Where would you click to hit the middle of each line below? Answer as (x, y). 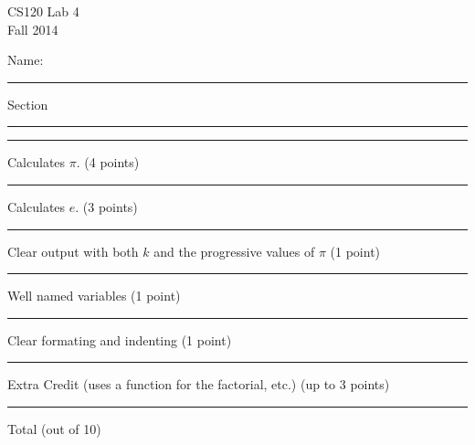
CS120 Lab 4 (43, 11)
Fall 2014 (33, 29)
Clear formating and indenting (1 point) (120, 339)
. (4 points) (108, 162)
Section (28, 104)
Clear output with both (73, 251)
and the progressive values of (234, 251)
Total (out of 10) (54, 428)
